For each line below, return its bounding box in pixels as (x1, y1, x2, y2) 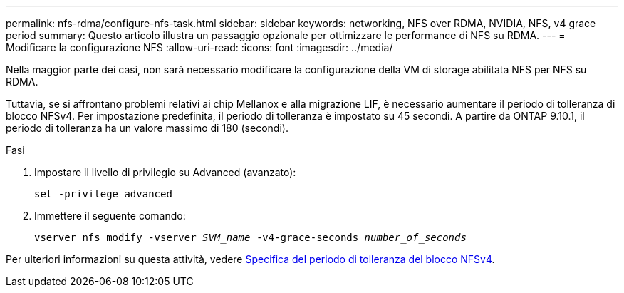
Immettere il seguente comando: (34, 210, 186, 222)
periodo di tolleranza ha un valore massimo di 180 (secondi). (6, 122, 288, 134)
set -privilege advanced (34, 188, 172, 200)
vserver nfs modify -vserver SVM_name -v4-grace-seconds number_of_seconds (34, 232, 467, 243)
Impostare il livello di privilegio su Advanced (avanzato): (34, 166, 296, 178)
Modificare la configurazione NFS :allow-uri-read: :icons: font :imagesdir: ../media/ (6, 41, 393, 53)
